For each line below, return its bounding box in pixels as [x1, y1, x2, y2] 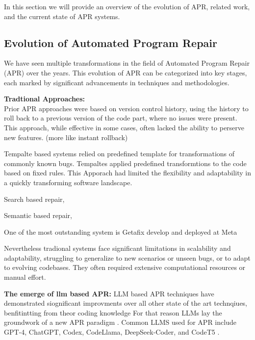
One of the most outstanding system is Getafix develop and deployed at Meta [4, 226, 237, 237]
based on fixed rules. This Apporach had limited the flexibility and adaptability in [4, 168, 251, 178]
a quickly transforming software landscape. [4, 177, 132, 187]
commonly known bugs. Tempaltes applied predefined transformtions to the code [4, 158, 247, 168]
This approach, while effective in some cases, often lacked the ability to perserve [4, 122, 245, 132]
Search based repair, [4, 194, 65, 204]
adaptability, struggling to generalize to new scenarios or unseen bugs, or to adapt [4, 252, 251, 263]
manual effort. [4, 272, 46, 282]
